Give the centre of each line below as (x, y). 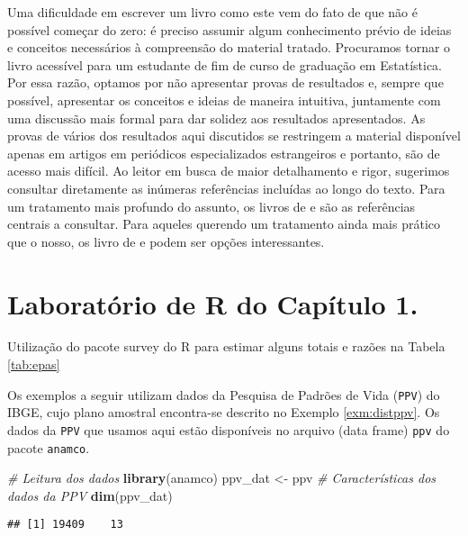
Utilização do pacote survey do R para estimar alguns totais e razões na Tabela (226, 346)
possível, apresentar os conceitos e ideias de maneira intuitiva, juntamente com (224, 100)
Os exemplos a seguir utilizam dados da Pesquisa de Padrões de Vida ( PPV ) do (224, 394)
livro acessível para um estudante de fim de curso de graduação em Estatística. (225, 64)
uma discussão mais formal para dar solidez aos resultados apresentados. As (216, 118)
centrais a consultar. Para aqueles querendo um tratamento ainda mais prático (224, 224)
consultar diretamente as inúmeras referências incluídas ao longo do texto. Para (226, 188)
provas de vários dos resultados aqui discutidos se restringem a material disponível (234, 136)
